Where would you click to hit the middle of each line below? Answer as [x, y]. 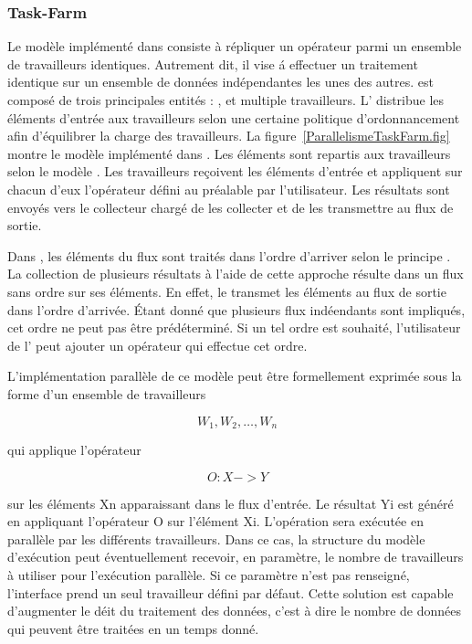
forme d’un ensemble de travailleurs [107, 393]
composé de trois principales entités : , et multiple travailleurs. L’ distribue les [226, 100]
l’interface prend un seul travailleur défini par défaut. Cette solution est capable [231, 592]
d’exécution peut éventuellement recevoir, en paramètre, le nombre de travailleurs [236, 557]
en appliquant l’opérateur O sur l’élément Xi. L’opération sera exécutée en [215, 521]
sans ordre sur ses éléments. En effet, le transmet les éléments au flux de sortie [227, 291]
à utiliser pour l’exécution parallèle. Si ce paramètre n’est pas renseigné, [209, 574]
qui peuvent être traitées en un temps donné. [133, 628]
